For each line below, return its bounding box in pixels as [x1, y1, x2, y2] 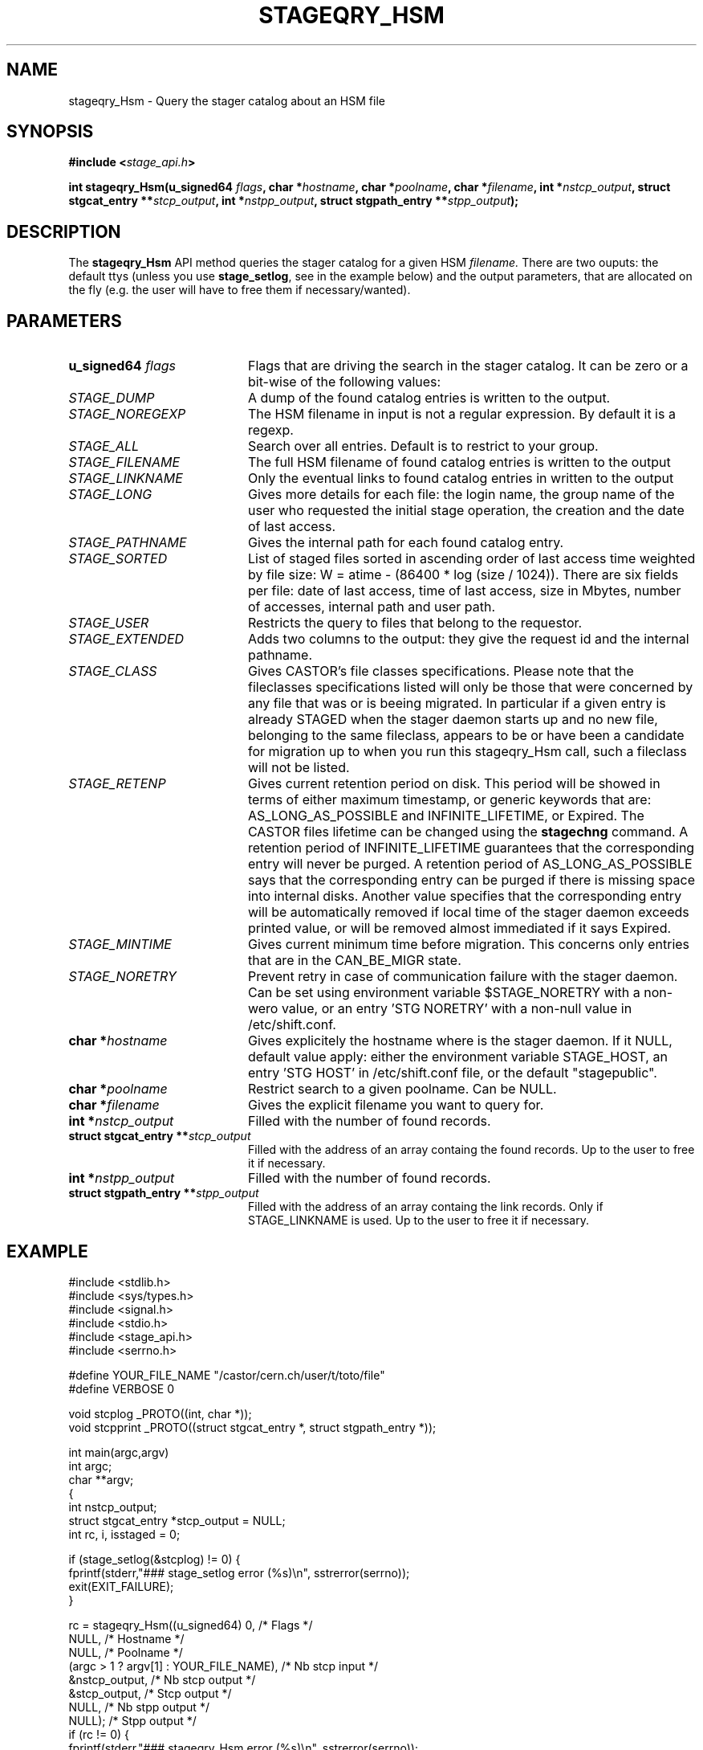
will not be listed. [247, 759, 350, 776]
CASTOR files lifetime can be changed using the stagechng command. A [247, 824, 689, 840]
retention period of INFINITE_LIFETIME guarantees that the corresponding [247, 840, 695, 857]
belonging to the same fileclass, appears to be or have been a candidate [247, 727, 685, 744]
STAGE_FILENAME [68, 454, 181, 471]
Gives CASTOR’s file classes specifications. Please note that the [247, 663, 634, 680]
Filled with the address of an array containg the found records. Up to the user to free [248, 1143, 695, 1157]
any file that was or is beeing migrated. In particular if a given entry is [247, 695, 666, 712]
